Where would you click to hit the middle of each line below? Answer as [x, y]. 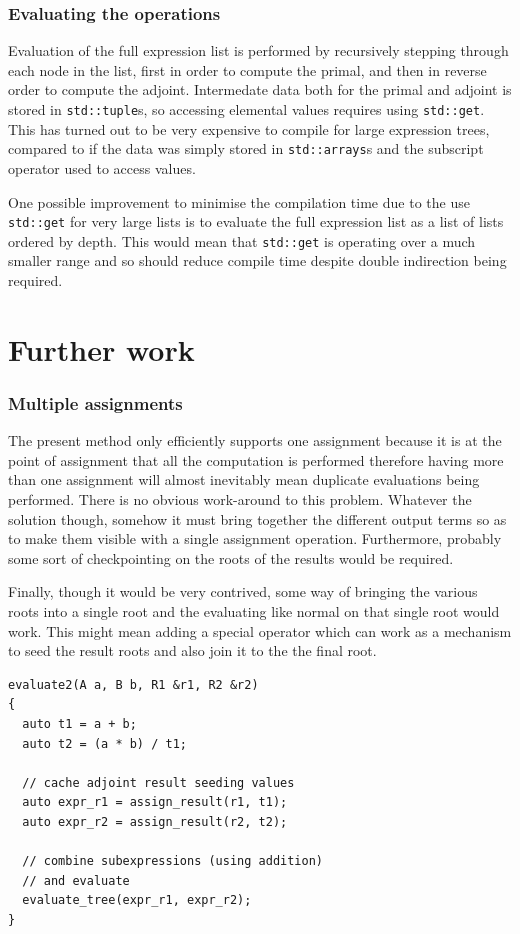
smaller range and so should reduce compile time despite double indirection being [257, 260]
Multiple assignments [95, 402]
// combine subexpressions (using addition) [172, 861]
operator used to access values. [102, 167]
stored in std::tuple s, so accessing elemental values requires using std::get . [246, 109]
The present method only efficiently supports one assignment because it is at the [255, 440]
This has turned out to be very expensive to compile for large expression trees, [249, 128]
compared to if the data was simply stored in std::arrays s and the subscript [246, 148]
